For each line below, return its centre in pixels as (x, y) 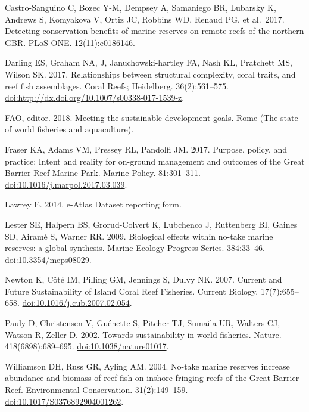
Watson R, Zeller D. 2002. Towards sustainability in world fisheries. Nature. (143, 334)
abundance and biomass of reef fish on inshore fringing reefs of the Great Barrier (152, 378)
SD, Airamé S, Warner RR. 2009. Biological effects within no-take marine (139, 236)
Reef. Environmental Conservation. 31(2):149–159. (96, 390)
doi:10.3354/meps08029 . (48, 259)
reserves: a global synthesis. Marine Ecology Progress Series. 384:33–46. (135, 248)
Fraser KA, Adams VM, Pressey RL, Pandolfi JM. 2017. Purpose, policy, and (146, 149)
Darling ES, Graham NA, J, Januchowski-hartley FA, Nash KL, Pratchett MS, (149, 62)
